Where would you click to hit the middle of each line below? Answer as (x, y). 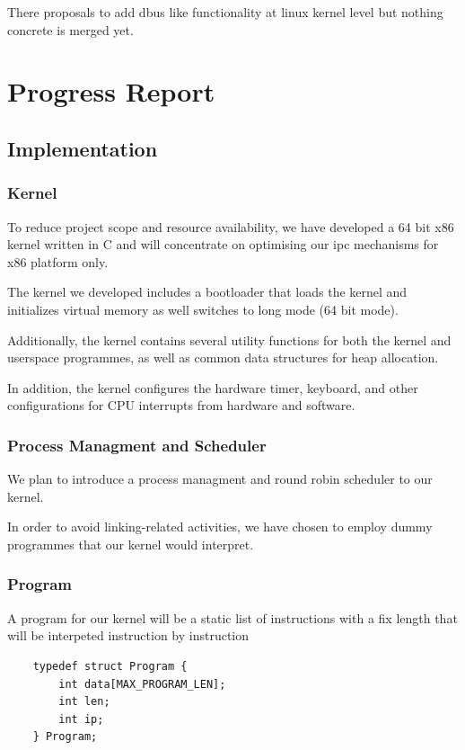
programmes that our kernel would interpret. (131, 544)
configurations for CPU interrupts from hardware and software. (181, 405)
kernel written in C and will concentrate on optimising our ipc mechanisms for (223, 244)
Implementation (83, 148)
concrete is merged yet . (70, 29)
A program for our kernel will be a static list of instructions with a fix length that (232, 617)
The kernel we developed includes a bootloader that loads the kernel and (207, 292)
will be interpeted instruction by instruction (128, 635)
